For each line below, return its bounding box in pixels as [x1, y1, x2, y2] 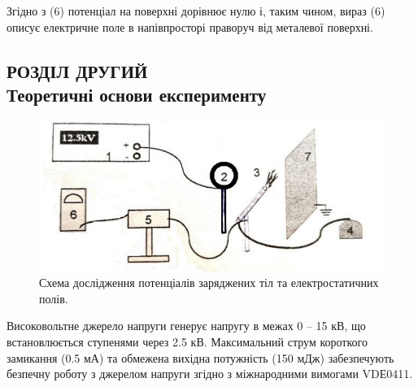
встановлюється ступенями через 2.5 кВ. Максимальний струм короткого [7, 333, 368, 350]
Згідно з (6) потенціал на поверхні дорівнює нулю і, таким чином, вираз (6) [7, 2, 385, 19]
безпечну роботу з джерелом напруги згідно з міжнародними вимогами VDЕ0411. [7, 365, 413, 382]
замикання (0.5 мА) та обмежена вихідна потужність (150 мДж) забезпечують [7, 349, 394, 366]
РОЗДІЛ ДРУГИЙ [7, 58, 148, 83]
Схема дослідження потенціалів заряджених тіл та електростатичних [39, 274, 379, 291]
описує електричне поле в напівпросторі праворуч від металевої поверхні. [7, 18, 373, 35]
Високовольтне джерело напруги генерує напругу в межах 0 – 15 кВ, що [7, 317, 366, 334]
